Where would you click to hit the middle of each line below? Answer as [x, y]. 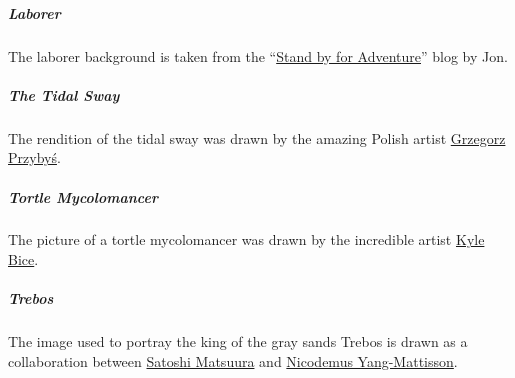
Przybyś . [34, 157]
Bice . [23, 259]
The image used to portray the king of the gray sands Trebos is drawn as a [238, 341]
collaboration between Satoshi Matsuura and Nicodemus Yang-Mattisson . [233, 360]
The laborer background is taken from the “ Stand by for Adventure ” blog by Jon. [258, 55]
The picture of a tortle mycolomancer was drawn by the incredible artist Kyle [246, 239]
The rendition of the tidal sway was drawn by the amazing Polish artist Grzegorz [257, 137]
